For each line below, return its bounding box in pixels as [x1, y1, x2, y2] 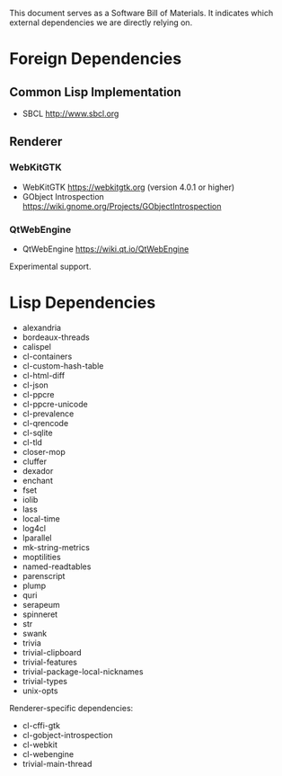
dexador [22, 465, 54, 476]
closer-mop [22, 446, 66, 457]
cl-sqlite [22, 427, 53, 438]
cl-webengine [22, 748, 75, 759]
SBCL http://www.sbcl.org [22, 108, 119, 119]
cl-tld [22, 436, 43, 448]
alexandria [22, 322, 61, 333]
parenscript [22, 570, 66, 581]
